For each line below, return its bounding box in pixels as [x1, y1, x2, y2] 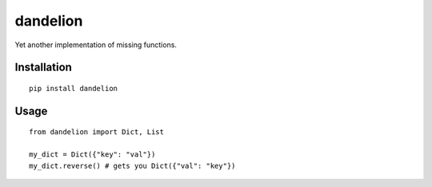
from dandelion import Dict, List [29, 128, 164, 137]
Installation [14, 61, 72, 74]
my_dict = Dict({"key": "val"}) [29, 150, 156, 159]
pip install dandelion [29, 84, 118, 93]
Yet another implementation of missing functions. [14, 40, 178, 50]
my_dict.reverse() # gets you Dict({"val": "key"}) [29, 161, 236, 170]
